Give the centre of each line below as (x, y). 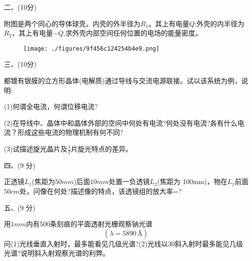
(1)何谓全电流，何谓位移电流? (51, 106)
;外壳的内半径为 (220, 23)
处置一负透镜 (129, 181)
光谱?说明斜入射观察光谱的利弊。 (57, 253)
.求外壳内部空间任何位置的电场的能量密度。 (133, 33)
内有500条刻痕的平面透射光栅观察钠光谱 (89, 224)
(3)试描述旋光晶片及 (36, 149)
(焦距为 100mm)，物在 (192, 181)
